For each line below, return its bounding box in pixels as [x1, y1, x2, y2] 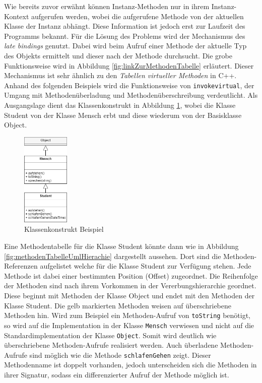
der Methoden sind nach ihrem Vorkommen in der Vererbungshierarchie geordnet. [4, 280, 256, 291]
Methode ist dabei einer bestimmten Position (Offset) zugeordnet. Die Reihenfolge [4, 270, 258, 281]
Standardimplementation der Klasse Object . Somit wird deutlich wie [4, 330, 217, 340]
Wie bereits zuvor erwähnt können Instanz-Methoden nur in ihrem [4, 1, 210, 11]
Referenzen [4, 261, 38, 271]
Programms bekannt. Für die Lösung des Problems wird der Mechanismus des [4, 30, 245, 41]
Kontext [4, 11, 29, 21]
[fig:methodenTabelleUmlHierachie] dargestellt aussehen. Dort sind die [4, 250, 221, 261]
